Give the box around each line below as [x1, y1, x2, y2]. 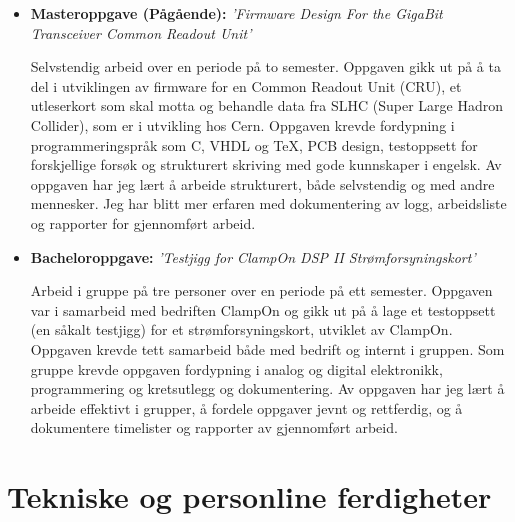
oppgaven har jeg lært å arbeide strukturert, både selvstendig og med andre [30, 173, 495, 194]
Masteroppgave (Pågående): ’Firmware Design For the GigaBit [30, 3, 443, 23]
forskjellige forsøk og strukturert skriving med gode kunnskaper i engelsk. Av [30, 154, 502, 175]
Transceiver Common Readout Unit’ [30, 22, 252, 43]
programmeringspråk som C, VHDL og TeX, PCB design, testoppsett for [30, 134, 478, 155]
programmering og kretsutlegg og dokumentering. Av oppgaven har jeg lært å [30, 378, 505, 399]
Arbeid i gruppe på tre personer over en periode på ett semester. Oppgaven [30, 280, 493, 301]
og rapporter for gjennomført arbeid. [30, 212, 256, 233]
